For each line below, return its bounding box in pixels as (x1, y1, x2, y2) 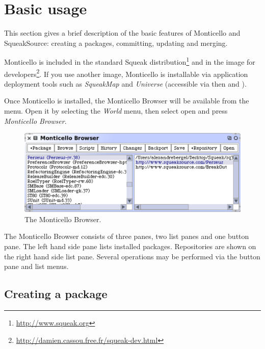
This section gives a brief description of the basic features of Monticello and (4, 28, 241, 38)
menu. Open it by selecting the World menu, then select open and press (4, 105, 228, 116)
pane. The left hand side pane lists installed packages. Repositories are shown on (4, 241, 256, 252)
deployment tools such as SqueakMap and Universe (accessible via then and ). (4, 78, 247, 89)
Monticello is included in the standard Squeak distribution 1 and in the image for (4, 55, 255, 67)
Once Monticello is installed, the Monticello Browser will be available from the (4, 95, 249, 106)
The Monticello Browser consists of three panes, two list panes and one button (4, 231, 249, 241)
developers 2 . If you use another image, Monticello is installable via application (4, 67, 248, 79)
